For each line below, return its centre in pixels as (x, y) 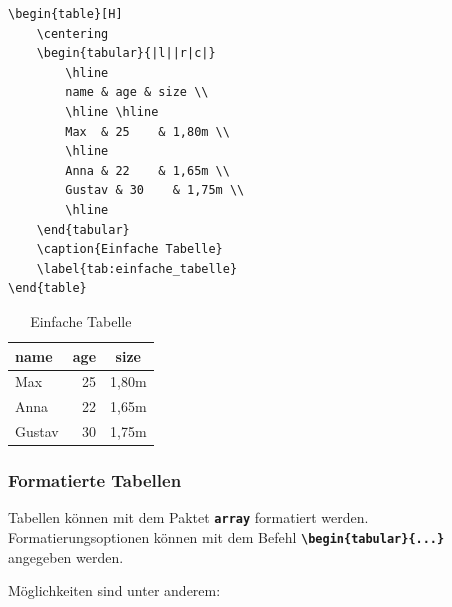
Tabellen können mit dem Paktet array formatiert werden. (188, 517)
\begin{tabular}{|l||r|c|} (126, 53)
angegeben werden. (66, 556)
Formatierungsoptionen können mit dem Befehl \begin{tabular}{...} (226, 537)
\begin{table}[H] (65, 14)
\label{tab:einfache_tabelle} (137, 268)
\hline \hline (112, 111)
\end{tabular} (83, 229)
